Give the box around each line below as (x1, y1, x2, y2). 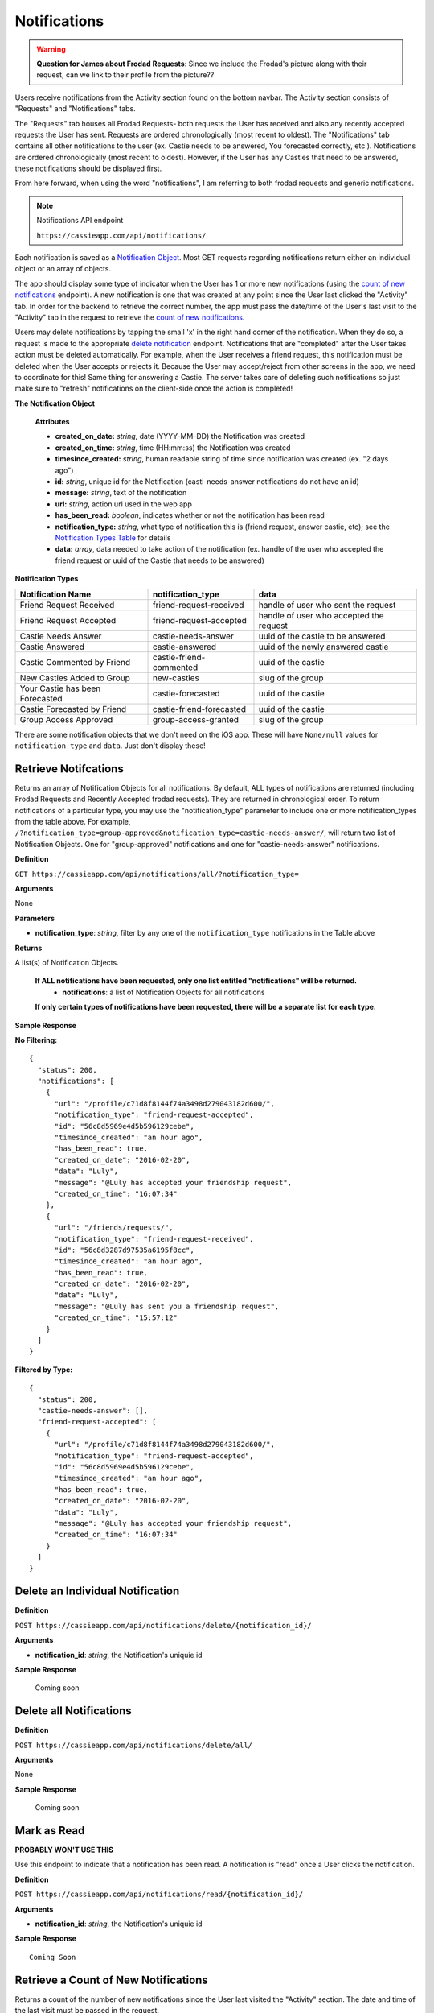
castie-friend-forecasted (152, 703, 247, 714)
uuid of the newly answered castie (258, 641, 389, 652)
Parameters (14, 913, 55, 923)
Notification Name (19, 589, 92, 600)
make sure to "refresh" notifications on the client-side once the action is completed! (14, 383, 293, 394)
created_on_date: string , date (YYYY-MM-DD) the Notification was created (55, 432, 305, 441)
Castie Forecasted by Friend (19, 703, 127, 714)
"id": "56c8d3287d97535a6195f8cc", (54, 1245, 194, 1255)
